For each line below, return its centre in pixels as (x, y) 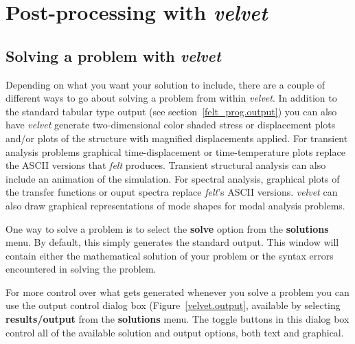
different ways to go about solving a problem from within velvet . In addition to (171, 98)
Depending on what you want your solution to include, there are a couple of (165, 84)
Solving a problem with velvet (113, 55)
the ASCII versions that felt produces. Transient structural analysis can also (166, 165)
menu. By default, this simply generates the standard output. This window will (172, 242)
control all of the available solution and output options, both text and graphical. (175, 332)
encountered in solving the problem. (81, 269)
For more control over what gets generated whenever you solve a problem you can (177, 291)
